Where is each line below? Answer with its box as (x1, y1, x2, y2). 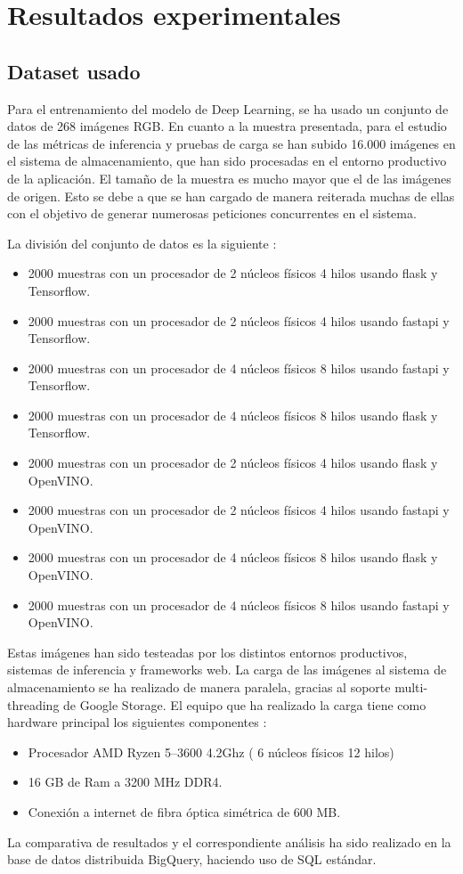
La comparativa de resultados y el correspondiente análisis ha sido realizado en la (7, 832, 451, 851)
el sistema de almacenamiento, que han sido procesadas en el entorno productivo (7, 151, 447, 170)
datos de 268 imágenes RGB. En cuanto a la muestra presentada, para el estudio (7, 117, 447, 135)
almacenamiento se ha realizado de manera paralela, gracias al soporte (7, 678, 391, 697)
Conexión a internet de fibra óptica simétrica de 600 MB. (28, 802, 341, 821)
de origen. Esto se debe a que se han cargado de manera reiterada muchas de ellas (7, 186, 455, 205)
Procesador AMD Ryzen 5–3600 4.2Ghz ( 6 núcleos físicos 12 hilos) (28, 742, 394, 761)
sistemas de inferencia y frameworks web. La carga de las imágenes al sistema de (7, 660, 447, 679)
